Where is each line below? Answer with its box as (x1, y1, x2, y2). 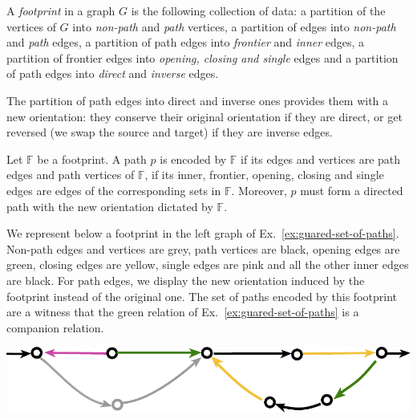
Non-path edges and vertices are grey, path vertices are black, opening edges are (6, 240, 400, 257)
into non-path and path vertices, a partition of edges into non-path (72, 18, 396, 35)
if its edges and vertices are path (241, 150, 401, 167)
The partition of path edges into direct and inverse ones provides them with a (6, 92, 389, 108)
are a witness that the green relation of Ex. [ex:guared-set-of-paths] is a (6, 303, 359, 320)
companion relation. (6, 319, 104, 336)
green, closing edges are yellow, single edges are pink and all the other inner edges (6, 256, 409, 273)
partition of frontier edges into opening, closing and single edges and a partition (6, 49, 399, 66)
